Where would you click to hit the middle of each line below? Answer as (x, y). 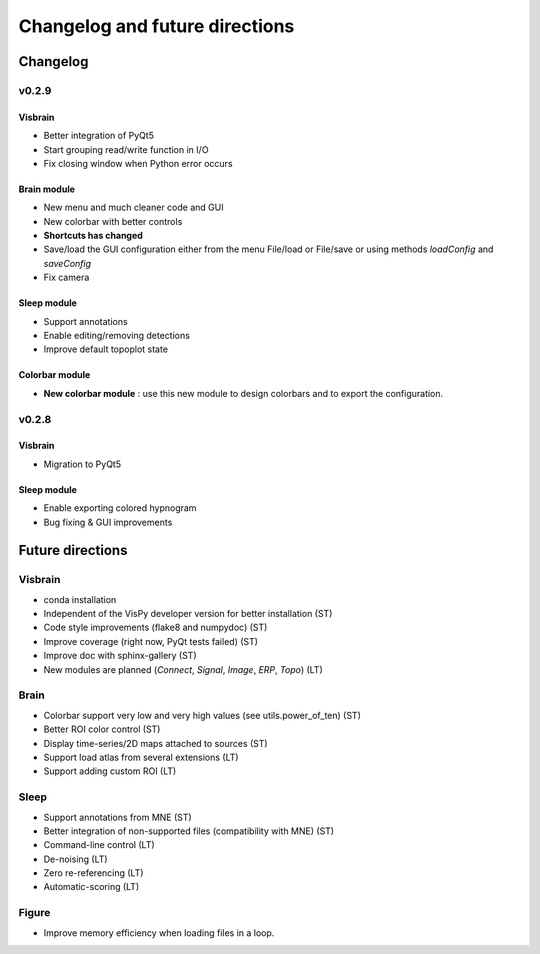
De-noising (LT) (76, 859)
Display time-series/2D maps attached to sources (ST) (156, 743)
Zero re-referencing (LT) (93, 873)
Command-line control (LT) (99, 845)
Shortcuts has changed (93, 236)
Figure (34, 913)
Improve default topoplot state (106, 349)
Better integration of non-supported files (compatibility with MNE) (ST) (189, 831)
